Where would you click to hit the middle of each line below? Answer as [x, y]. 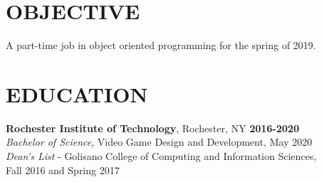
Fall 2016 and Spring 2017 [63, 170]
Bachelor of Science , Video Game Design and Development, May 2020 [159, 142]
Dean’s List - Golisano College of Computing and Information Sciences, [161, 156]
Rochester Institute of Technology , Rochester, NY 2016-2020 [152, 128]
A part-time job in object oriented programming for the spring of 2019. [161, 45]
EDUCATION [77, 93]
